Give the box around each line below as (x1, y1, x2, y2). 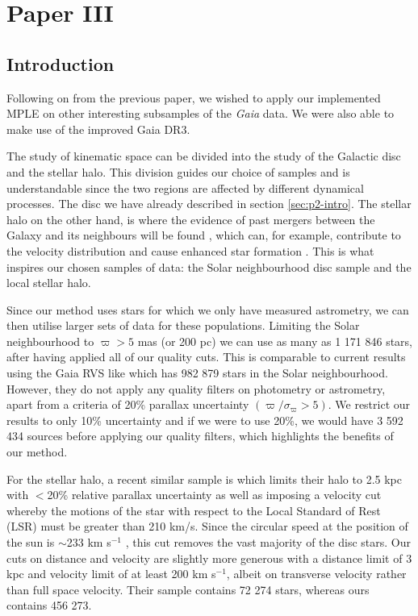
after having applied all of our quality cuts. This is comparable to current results (6, 348, 406, 365)
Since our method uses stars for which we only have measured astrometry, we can (6, 301, 409, 318)
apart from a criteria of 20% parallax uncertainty (6, 396, 249, 413)
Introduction (6, 51, 115, 76)
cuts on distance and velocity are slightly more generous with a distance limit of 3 (6, 549, 412, 566)
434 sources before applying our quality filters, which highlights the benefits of (6, 427, 394, 444)
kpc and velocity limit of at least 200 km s (6, 565, 216, 582)
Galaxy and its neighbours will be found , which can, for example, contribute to (6, 227, 401, 243)
